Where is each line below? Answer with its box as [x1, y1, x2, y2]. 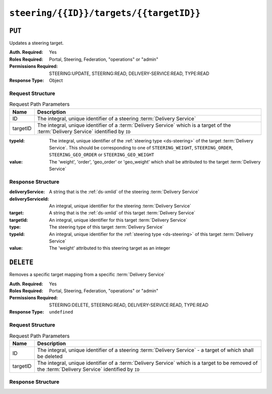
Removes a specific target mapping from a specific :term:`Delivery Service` [9, 272, 166, 278]
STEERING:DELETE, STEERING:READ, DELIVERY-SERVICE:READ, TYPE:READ [49, 302, 209, 308]
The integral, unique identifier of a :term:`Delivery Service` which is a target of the [37, 121, 231, 128]
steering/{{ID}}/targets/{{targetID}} [9, 8, 201, 19]
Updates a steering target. [9, 40, 64, 46]
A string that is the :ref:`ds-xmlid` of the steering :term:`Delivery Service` [49, 189, 199, 195]
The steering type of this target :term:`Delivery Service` [49, 224, 164, 230]
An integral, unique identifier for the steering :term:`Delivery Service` [49, 203, 191, 209]
